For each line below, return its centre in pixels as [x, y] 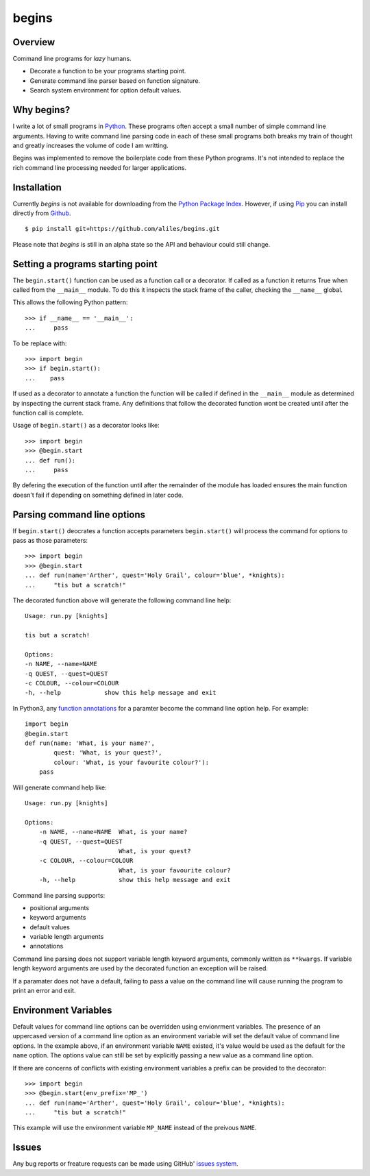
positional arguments [59, 907]
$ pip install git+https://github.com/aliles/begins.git [123, 229]
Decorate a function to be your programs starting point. [108, 71]
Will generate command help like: [60, 787]
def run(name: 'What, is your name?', [90, 743]
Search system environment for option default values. [106, 90]
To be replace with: [40, 343]
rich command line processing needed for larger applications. [100, 167]
